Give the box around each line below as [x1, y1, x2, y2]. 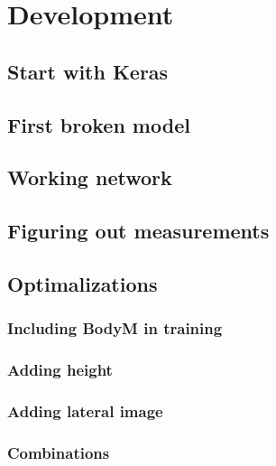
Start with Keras [7, 57, 169, 85]
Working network [7, 163, 172, 191]
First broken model [7, 110, 190, 138]
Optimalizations [7, 269, 158, 297]
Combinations [7, 441, 110, 463]
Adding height [7, 359, 113, 381]
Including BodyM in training [7, 317, 223, 340]
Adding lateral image [7, 399, 163, 422]
